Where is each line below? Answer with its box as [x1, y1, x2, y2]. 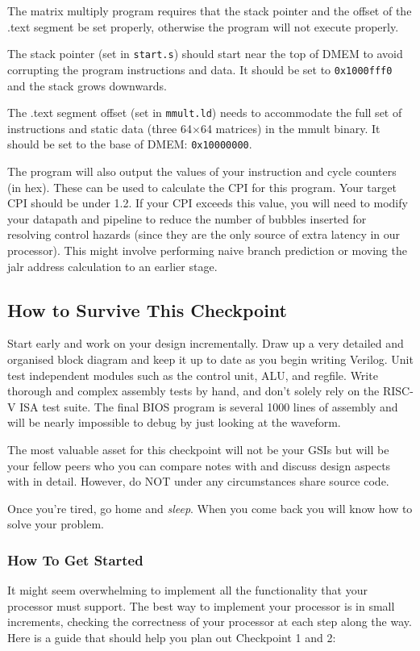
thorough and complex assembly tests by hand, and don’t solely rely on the [7, 382, 380, 399]
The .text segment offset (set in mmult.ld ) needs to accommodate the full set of [7, 104, 402, 121]
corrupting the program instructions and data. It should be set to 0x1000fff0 [7, 61, 393, 77]
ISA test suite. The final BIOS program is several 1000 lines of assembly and [19, 398, 398, 415]
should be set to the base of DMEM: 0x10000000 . [7, 136, 252, 152]
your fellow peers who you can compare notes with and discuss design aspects [7, 457, 391, 474]
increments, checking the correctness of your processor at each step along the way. [7, 613, 412, 630]
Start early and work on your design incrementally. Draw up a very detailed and [7, 335, 404, 352]
